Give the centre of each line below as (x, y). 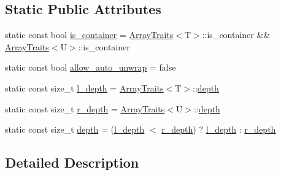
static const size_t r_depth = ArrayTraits (85, 108)
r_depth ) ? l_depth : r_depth (219, 129)
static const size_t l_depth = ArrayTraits (84, 87)
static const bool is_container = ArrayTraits (89, 35)
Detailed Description (72, 162)
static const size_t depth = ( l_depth (75, 129)
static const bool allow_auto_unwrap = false (90, 67)
